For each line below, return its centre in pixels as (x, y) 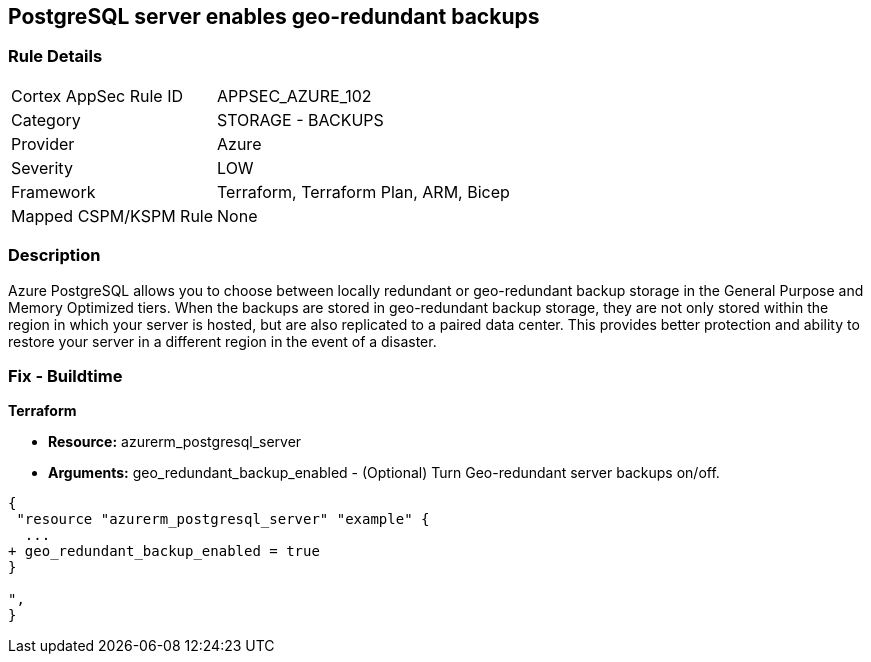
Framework (53, 191)
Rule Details (55, 56)
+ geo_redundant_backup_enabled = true (164, 551)
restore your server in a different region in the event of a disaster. (222, 341)
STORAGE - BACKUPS (300, 119)
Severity (42, 167)
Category (46, 119)
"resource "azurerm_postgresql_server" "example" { (223, 519)
